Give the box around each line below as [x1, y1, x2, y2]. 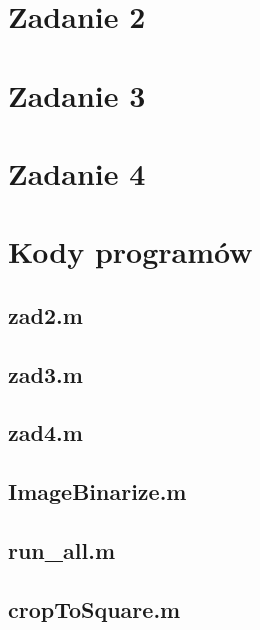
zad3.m [8, 358, 83, 389]
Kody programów [8, 231, 253, 272]
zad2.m [8, 299, 83, 330]
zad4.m [8, 417, 83, 448]
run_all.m [8, 535, 115, 566]
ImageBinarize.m [8, 476, 187, 507]
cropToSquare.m [8, 593, 181, 624]
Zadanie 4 [8, 152, 146, 193]
